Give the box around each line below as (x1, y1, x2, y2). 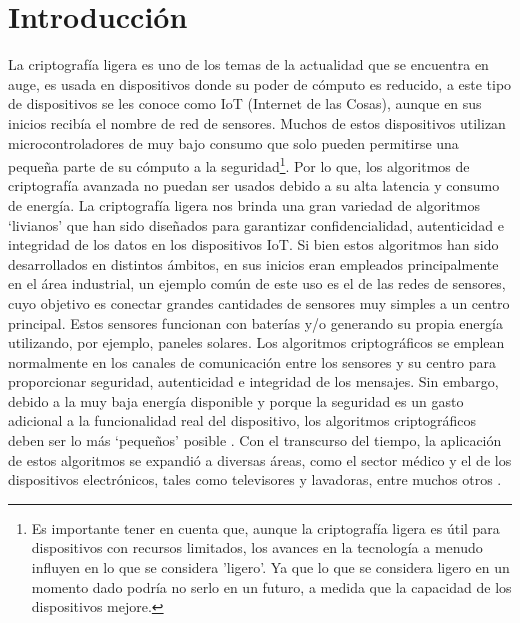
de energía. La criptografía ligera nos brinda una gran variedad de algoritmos (8, 194, 481, 215)
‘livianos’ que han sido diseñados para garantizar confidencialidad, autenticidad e (8, 214, 504, 235)
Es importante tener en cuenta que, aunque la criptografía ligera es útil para (31, 517, 500, 538)
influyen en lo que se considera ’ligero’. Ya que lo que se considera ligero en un (31, 557, 510, 578)
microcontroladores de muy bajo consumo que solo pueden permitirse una (8, 132, 459, 153)
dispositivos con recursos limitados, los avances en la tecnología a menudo (31, 537, 483, 558)
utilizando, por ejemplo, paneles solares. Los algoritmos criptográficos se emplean (8, 332, 505, 353)
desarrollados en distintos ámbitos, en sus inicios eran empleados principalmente (8, 253, 499, 274)
